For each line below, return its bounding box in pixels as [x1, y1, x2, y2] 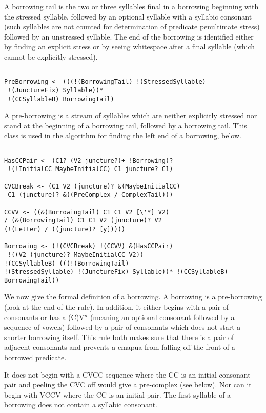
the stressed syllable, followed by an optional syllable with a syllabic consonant [4, 11, 252, 22]
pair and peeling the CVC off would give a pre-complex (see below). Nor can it [4, 379, 252, 390]
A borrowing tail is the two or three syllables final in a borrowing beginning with [4, 1, 259, 11]
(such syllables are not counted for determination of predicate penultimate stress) [4, 21, 260, 32]
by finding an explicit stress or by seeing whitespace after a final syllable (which [4, 41, 255, 52]
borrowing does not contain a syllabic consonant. [4, 399, 157, 410]
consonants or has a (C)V [4, 311, 85, 322]
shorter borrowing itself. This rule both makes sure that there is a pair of [4, 331, 234, 342]
